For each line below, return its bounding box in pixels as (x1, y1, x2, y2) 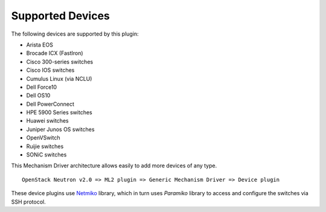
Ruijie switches (26, 143, 64, 150)
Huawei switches (26, 117, 69, 124)
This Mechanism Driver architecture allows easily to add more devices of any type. (11, 162, 217, 169)
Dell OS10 (26, 92, 51, 99)
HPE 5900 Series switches (26, 109, 93, 116)
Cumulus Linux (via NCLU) (26, 75, 92, 82)
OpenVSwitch (26, 134, 60, 141)
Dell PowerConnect (26, 100, 75, 108)
